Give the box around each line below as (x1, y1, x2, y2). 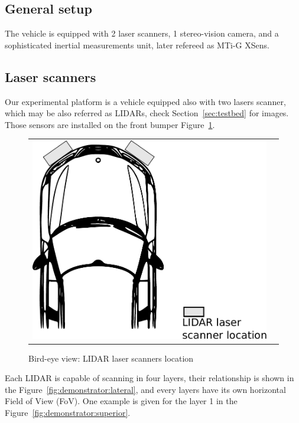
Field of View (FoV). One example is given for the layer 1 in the (5, 395, 238, 407)
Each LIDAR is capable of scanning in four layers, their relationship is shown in (5, 372, 294, 384)
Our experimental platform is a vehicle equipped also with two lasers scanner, (5, 95, 286, 107)
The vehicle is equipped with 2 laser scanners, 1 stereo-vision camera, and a (5, 27, 279, 40)
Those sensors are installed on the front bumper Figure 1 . (5, 118, 215, 130)
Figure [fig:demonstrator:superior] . (5, 406, 131, 418)
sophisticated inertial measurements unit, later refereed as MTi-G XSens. (5, 38, 269, 51)
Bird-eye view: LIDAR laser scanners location (28, 352, 194, 364)
